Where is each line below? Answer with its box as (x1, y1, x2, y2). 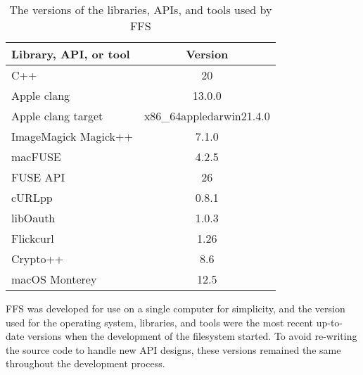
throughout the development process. (6, 356, 165, 371)
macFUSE (11, 148, 61, 165)
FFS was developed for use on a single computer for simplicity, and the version (6, 301, 345, 315)
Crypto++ (11, 250, 64, 267)
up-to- (316, 314, 343, 329)
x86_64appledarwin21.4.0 (144, 108, 270, 124)
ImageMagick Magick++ (11, 128, 133, 144)
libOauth (11, 210, 56, 226)
